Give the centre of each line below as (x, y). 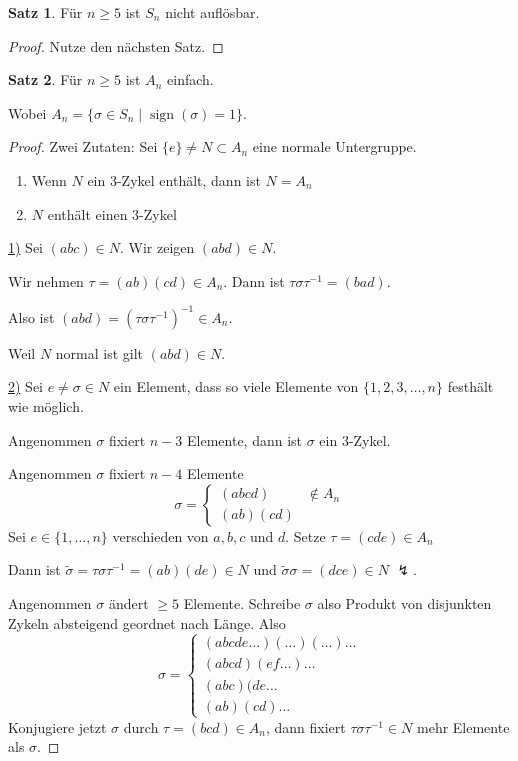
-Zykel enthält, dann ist (188, 179)
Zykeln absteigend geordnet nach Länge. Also (147, 622)
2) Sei (26, 386)
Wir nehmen (46, 280)
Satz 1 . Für (45, 12)
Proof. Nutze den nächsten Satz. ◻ (116, 45)
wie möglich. (46, 406)
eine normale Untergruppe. (334, 146)
